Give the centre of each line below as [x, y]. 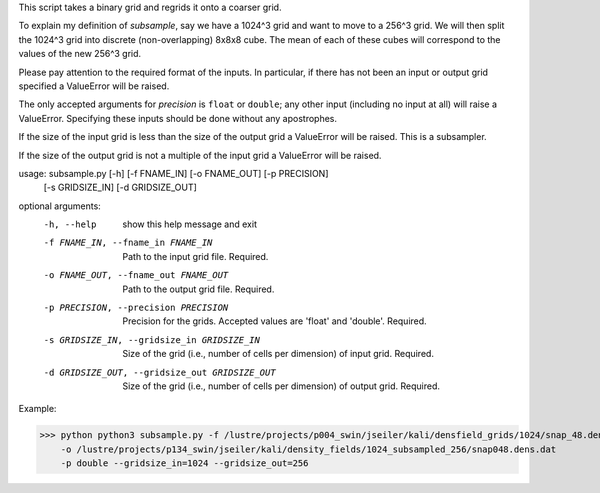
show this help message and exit [189, 224]
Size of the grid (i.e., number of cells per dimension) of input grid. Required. [278, 354]
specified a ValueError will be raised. [94, 86]
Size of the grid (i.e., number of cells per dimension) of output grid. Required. [281, 386]
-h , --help [70, 224]
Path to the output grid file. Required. [198, 289]
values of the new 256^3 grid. [80, 54]
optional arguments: [60, 206]
